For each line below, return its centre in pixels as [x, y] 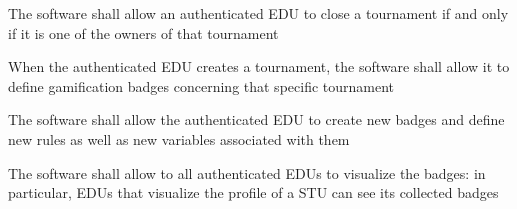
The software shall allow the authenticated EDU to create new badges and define [256, 119]
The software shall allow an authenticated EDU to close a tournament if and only [258, 13]
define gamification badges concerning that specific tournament [201, 85]
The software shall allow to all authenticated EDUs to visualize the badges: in [247, 172]
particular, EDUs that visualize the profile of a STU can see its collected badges [253, 192]
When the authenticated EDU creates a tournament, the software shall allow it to [259, 66]
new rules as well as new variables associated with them [179, 138]
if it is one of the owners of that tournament [143, 32]
